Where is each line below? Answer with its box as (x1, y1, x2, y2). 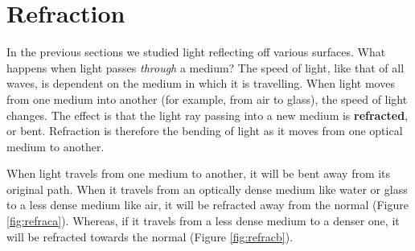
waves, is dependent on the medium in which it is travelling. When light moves (6, 75, 395, 92)
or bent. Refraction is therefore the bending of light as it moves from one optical (6, 122, 403, 139)
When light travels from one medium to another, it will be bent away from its (6, 165, 391, 182)
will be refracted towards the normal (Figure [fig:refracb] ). (6, 228, 294, 245)
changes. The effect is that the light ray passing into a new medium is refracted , (6, 106, 409, 123)
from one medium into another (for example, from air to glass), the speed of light (6, 90, 408, 107)
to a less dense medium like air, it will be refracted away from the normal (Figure (6, 196, 409, 213)
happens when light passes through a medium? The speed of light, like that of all (6, 59, 405, 76)
